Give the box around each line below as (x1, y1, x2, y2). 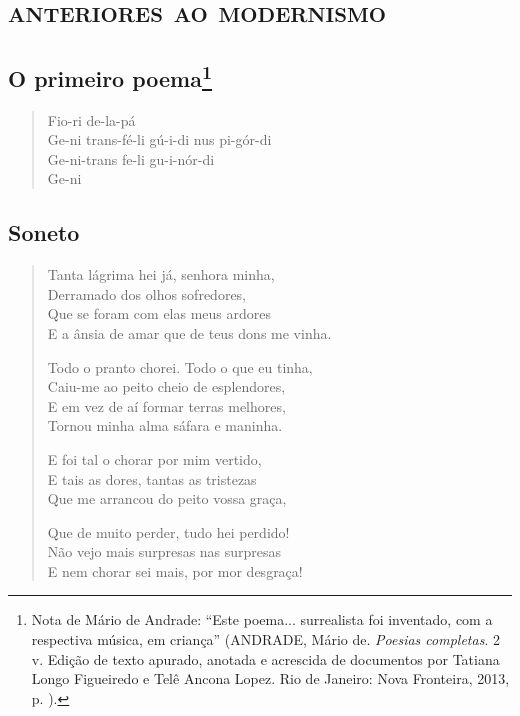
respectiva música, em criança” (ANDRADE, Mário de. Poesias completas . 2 (31, 629, 500, 650)
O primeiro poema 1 (8, 58, 213, 93)
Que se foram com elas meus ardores (47, 303, 271, 324)
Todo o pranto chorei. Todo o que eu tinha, (47, 356, 313, 377)
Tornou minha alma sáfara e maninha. (47, 415, 283, 436)
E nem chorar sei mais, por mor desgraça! (47, 560, 303, 581)
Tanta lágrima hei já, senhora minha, (47, 264, 275, 285)
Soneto (8, 217, 80, 248)
